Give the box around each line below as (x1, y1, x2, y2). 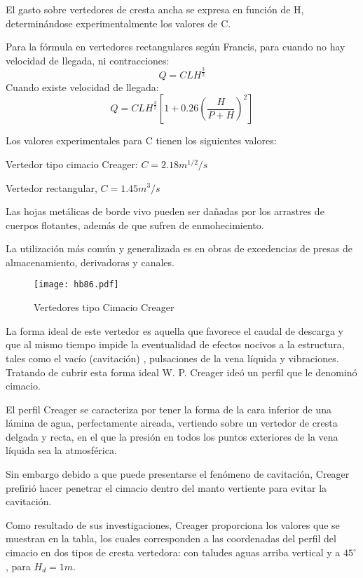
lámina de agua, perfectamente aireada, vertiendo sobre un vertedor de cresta (6, 415, 338, 430)
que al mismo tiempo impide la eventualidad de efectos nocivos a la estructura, (6, 337, 345, 352)
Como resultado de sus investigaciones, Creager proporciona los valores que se (6, 517, 340, 532)
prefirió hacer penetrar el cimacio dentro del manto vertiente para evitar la (6, 480, 327, 495)
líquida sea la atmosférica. (6, 443, 117, 457)
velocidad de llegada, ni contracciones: (6, 53, 170, 67)
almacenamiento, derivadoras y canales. (6, 254, 174, 269)
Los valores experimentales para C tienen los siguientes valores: (6, 133, 277, 148)
